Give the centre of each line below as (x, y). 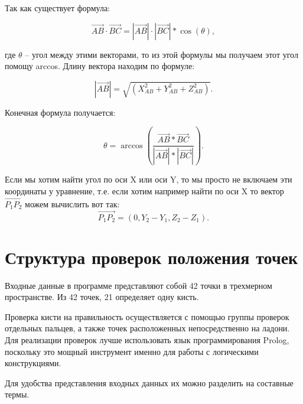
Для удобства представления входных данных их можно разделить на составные (149, 382)
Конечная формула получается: (60, 112)
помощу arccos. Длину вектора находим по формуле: (100, 66)
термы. (17, 394)
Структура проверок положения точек (151, 257)
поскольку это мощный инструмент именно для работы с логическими (132, 351)
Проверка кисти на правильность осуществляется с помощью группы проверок (147, 316)
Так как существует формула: (57, 8)
